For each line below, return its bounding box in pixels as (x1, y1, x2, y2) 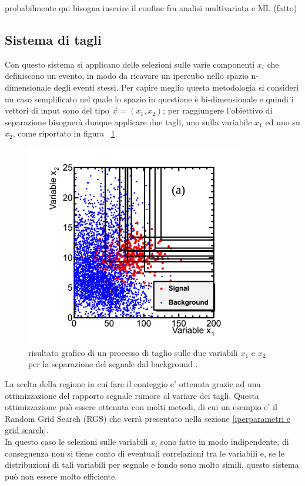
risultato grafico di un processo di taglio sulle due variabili (28, 346, 238, 358)
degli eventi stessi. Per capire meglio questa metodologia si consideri (53, 81, 299, 93)
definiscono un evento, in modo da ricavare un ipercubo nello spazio (5, 69, 249, 82)
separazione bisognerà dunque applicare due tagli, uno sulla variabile (5, 115, 252, 128)
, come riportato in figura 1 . (12, 127, 118, 139)
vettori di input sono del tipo (5, 104, 109, 116)
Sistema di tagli (5, 30, 102, 48)
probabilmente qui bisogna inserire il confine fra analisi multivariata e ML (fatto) (5, 2, 297, 14)
